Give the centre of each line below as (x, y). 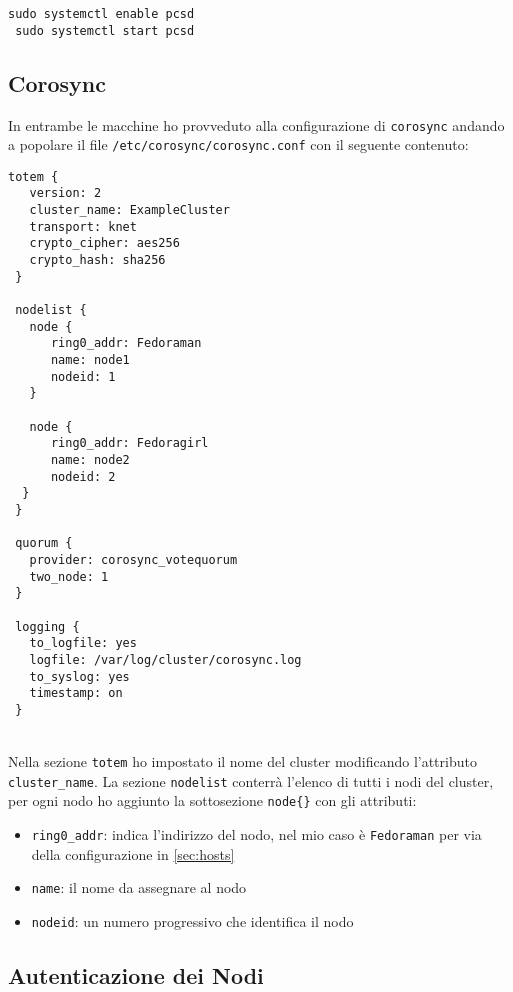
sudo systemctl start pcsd (105, 30)
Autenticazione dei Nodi (136, 975)
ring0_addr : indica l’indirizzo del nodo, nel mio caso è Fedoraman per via (256, 834)
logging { (47, 626)
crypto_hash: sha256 (97, 260)
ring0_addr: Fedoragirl (129, 443)
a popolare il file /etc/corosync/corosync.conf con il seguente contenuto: (238, 144)
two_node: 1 (69, 576)
